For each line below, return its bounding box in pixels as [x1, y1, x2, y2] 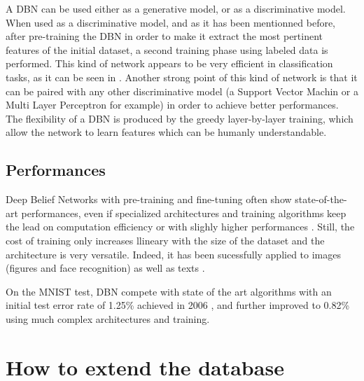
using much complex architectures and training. [6, 311, 210, 326]
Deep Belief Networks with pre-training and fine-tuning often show [6, 192, 292, 207]
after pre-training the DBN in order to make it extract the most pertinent [6, 29, 323, 43]
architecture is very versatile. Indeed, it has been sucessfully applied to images [6, 247, 341, 261]
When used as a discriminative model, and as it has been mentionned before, [6, 15, 336, 29]
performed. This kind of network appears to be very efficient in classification [6, 56, 333, 71]
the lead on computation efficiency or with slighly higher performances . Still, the [6, 219, 355, 234]
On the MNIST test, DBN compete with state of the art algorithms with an [6, 284, 332, 298]
